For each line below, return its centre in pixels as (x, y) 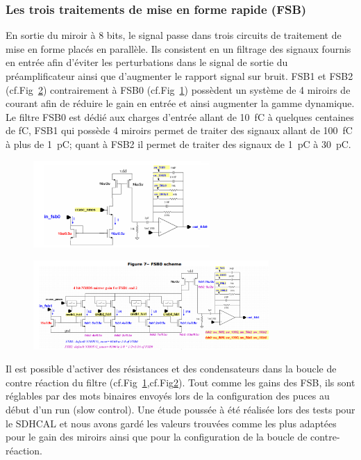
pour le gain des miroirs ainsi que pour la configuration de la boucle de (157, 437)
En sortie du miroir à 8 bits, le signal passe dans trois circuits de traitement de (174, 35)
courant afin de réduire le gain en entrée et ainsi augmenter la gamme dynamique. (180, 103)
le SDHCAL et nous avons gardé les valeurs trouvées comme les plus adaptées (171, 423)
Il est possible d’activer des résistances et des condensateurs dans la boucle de (171, 369)
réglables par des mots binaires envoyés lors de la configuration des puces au (168, 396)
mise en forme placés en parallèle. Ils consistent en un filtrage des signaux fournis (178, 48)
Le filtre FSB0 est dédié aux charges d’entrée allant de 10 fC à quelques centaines (180, 116)
